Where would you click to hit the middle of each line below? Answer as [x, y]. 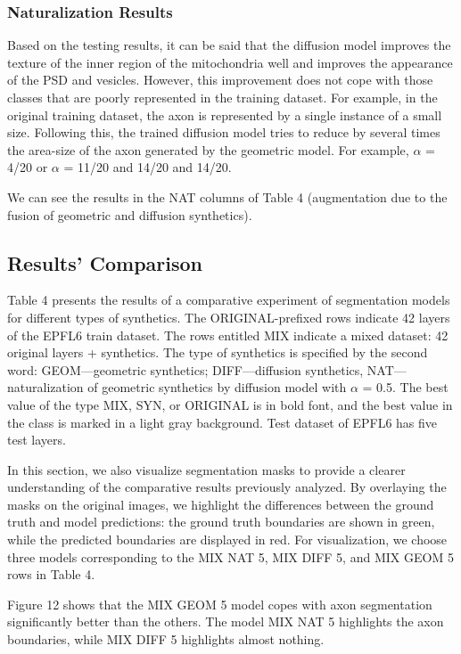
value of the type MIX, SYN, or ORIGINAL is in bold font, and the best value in [230, 404]
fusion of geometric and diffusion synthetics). [130, 214]
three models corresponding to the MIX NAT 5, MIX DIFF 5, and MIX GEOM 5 [230, 556]
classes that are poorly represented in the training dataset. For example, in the [222, 97]
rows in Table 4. [51, 574]
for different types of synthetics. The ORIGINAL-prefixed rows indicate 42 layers [229, 317]
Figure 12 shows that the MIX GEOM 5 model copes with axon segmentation [220, 604]
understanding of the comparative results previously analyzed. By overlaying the [227, 487]
